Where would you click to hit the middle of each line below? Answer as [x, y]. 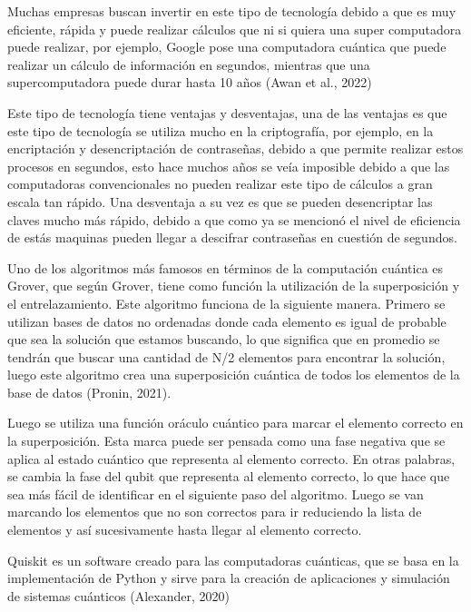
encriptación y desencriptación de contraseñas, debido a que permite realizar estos [235, 148]
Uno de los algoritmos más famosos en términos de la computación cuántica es [226, 267]
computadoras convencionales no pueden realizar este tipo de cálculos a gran [220, 184]
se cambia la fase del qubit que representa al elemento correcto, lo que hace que [229, 476]
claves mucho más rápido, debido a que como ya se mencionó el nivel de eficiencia [234, 219]
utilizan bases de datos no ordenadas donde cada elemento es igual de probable [227, 321]
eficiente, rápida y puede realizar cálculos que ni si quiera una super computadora [235, 29]
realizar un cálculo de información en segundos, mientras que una [189, 64]
